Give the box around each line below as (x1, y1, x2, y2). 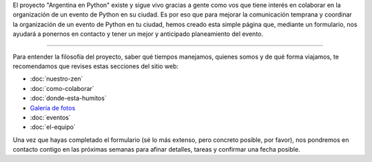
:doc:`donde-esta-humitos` (30, 94, 107, 103)
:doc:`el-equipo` (30, 123, 76, 131)
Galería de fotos (30, 103, 76, 112)
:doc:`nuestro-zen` (30, 74, 83, 83)
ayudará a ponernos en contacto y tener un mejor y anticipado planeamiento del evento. (12, 30, 264, 38)
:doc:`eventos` (30, 113, 72, 121)
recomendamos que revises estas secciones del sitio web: (12, 62, 179, 70)
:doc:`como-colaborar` (30, 84, 94, 92)
